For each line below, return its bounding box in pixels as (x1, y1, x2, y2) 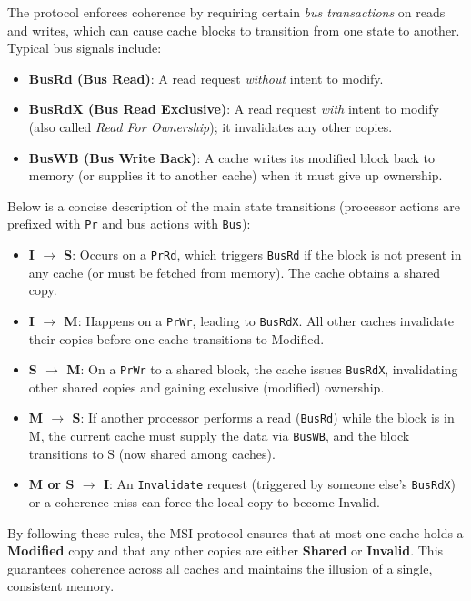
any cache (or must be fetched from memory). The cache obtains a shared (28, 262, 441, 281)
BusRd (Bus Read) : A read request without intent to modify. (28, 68, 384, 87)
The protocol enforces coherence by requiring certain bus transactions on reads (7, 3, 446, 21)
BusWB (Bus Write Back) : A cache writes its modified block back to (28, 148, 436, 167)
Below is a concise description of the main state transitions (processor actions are (7, 196, 461, 215)
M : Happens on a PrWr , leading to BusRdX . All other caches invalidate (64, 311, 454, 330)
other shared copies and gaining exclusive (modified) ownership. (28, 377, 385, 396)
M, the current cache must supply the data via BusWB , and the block (28, 426, 410, 444)
